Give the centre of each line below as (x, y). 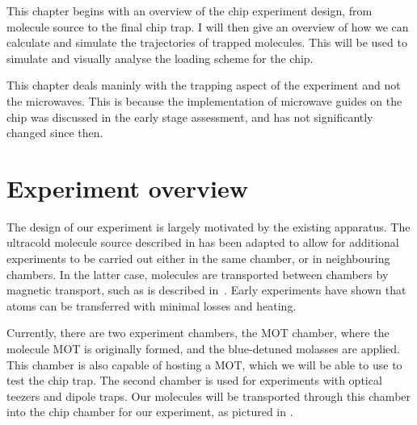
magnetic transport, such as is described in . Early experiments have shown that (206, 290)
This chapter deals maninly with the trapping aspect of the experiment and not (204, 85)
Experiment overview (128, 187)
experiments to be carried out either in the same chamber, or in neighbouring (198, 258)
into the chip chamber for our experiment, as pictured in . (150, 412)
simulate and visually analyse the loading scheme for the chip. (160, 58)
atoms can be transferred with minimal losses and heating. (152, 305)
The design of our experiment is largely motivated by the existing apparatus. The (208, 226)
